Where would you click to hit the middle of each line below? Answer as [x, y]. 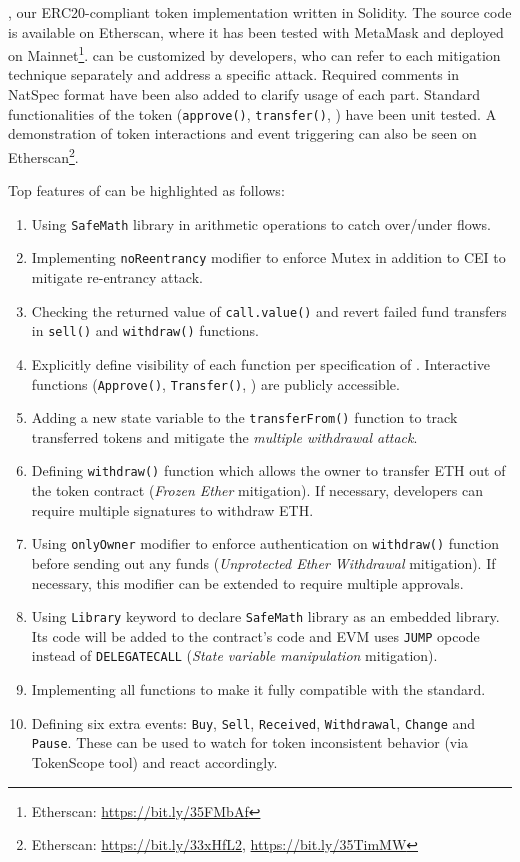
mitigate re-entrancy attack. [117, 277]
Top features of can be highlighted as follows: [146, 190]
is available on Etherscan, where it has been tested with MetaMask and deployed [256, 31]
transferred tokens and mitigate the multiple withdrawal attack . [224, 436]
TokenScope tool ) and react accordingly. [154, 762]
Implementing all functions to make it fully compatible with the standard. [258, 689]
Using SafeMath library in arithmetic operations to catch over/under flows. [261, 223]
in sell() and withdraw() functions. [145, 330]
